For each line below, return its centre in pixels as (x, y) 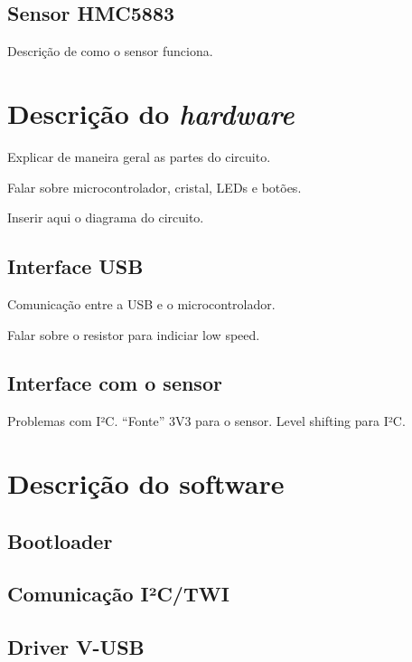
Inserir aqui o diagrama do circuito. (106, 218)
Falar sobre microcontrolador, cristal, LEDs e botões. (154, 187)
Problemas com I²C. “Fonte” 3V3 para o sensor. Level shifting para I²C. (206, 421)
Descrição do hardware (151, 113)
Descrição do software (146, 483)
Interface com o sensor (115, 383)
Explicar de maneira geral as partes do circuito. (139, 156)
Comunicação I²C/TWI (118, 594)
